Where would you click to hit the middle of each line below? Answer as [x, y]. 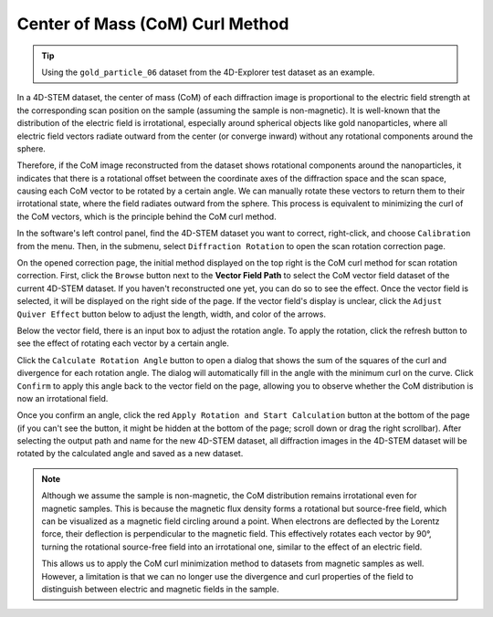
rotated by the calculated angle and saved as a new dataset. [130, 454]
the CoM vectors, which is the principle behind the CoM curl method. [147, 216]
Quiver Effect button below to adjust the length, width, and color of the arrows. [172, 314]
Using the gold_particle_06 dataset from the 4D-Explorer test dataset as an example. [208, 72]
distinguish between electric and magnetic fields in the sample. [160, 589]
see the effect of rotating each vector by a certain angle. [123, 343]
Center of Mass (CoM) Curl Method [153, 24]
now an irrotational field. [63, 398]
